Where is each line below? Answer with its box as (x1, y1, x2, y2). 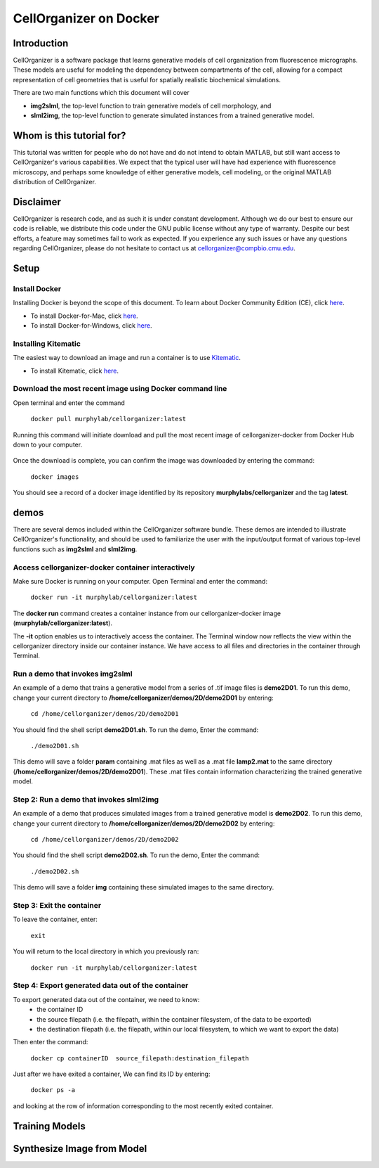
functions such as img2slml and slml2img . (13, 545, 138, 553)
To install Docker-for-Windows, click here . (30, 321, 152, 330)
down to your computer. (13, 440, 83, 449)
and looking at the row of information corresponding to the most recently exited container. (13, 1101, 274, 1110)
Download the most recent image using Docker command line (13, 384, 227, 394)
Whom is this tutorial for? (13, 129, 126, 141)
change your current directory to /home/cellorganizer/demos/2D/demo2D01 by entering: (13, 693, 274, 702)
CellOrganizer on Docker (13, 11, 159, 26)
